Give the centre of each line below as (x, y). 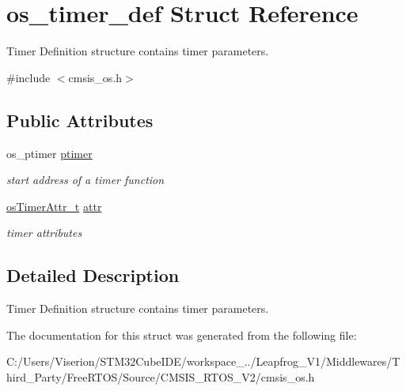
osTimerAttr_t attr (54, 206)
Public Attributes (80, 120)
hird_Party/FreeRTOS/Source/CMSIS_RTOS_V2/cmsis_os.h (161, 376)
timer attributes (44, 233)
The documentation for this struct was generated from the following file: (182, 335)
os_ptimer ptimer (49, 153)
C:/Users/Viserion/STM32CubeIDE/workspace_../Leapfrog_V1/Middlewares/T (203, 361)
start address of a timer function (85, 180)
